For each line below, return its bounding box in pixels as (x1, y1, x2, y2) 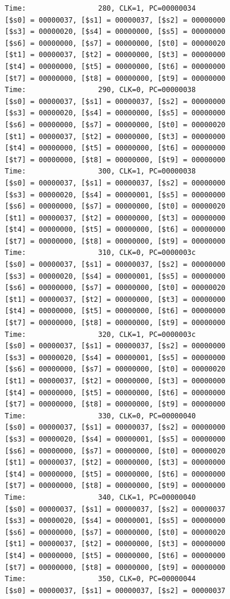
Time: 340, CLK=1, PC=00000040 (5, 493, 196, 502)
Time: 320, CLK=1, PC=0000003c (5, 330, 196, 339)
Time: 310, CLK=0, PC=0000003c (5, 248, 196, 257)
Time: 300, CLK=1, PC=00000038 (5, 167, 196, 176)
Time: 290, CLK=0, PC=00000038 (5, 86, 196, 94)
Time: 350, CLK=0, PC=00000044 (5, 575, 196, 584)
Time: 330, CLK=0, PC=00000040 (5, 411, 196, 420)
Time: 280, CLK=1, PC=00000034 (5, 4, 196, 12)
